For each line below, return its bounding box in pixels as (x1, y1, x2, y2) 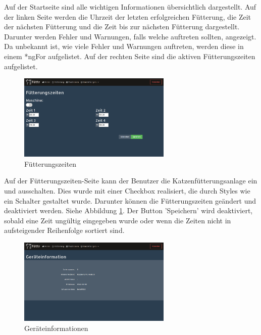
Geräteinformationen (24, 322, 88, 333)
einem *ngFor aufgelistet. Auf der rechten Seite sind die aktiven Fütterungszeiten (4, 51, 255, 61)
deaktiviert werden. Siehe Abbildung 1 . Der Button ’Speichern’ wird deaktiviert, (4, 205, 253, 216)
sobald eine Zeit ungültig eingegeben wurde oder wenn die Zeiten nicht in (4, 215, 231, 225)
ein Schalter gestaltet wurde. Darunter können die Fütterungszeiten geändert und (4, 195, 256, 206)
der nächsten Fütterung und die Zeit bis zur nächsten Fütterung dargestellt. (4, 21, 240, 32)
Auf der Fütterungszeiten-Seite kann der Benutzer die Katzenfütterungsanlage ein (4, 175, 257, 186)
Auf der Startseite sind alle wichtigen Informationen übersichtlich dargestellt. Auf (4, 2, 256, 12)
